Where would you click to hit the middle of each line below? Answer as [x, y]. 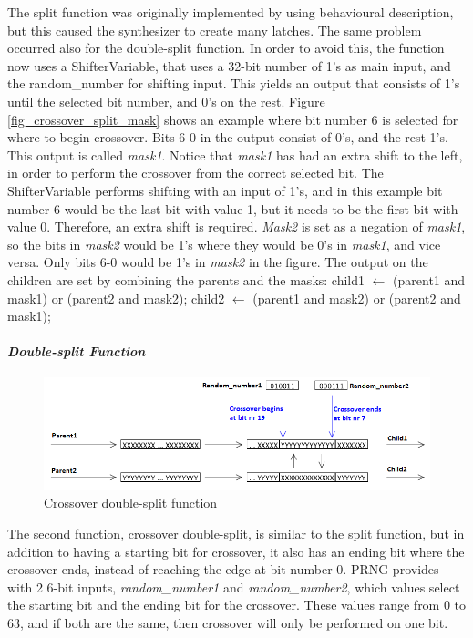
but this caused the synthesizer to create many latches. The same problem [215, 30]
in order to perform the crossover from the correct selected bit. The [195, 173]
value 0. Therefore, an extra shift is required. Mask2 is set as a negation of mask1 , [236, 226]
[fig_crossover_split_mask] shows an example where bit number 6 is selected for [233, 119]
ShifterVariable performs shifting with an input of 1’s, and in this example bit [225, 190]
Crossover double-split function [131, 503]
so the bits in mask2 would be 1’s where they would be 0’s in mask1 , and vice [224, 244]
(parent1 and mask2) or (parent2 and [357, 298]
